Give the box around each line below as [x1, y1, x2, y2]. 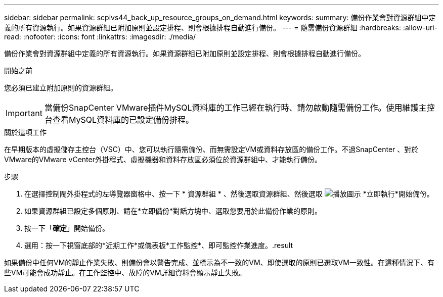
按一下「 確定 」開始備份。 [24, 224, 109, 232]
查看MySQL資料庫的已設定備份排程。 [52, 115, 194, 125]
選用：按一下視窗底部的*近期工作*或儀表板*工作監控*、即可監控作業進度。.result [24, 241, 293, 250]
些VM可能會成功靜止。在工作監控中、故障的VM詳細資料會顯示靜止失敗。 [4, 268, 246, 277]
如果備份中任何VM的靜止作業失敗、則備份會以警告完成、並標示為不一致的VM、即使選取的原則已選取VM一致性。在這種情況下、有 [4, 258, 434, 267]
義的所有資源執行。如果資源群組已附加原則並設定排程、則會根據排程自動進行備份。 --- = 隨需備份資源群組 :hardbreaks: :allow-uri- [4, 23, 438, 32]
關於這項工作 [4, 128, 47, 136]
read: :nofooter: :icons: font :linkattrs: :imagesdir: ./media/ [4, 32, 196, 41]
